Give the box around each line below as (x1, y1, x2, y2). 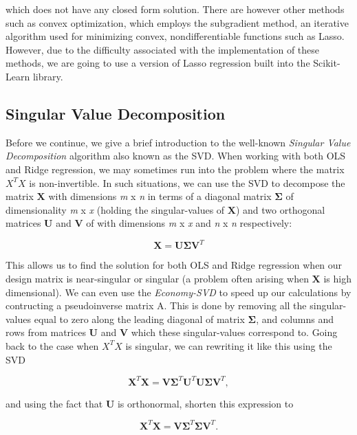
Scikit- (313, 56, 340, 70)
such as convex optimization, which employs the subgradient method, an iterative (6, 15, 349, 30)
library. (32, 69, 63, 83)
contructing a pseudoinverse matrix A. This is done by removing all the (6, 298, 307, 313)
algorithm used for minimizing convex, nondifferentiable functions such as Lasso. (6, 29, 345, 43)
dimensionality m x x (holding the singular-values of (6, 202, 225, 216)
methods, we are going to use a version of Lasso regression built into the (6, 56, 310, 70)
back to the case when (6, 338, 99, 353)
